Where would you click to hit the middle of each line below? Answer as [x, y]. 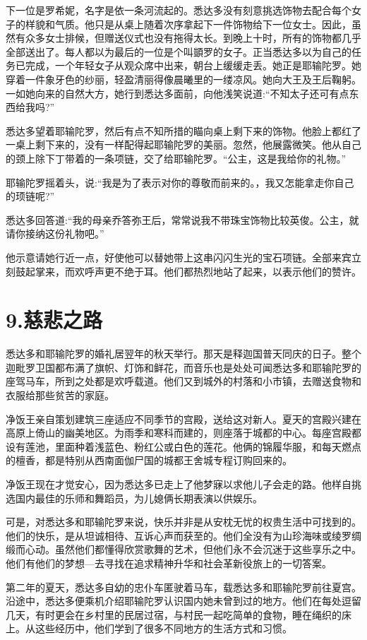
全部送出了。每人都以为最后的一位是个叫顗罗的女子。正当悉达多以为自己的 [179, 51]
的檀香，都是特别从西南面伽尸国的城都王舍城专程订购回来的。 [149, 460]
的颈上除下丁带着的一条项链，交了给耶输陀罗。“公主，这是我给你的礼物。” [176, 158]
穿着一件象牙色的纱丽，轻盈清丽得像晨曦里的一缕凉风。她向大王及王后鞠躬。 [183, 79]
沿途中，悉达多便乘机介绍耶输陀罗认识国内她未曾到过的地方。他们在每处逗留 [183, 601]
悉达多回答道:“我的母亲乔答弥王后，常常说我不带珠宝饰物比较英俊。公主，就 [182, 219]
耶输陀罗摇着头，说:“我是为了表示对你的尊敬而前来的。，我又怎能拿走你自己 [180, 182]
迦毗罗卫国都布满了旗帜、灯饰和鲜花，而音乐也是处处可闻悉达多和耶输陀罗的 [183, 367]
